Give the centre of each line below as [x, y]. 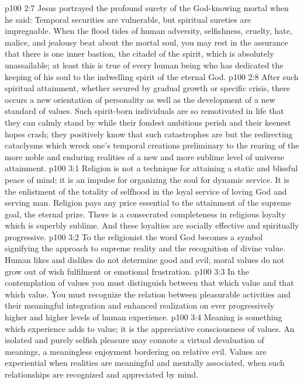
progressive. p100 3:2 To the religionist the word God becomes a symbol [134, 236]
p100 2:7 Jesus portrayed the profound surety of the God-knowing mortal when [147, 8]
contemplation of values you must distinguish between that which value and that [149, 283]
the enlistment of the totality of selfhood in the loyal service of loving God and [146, 191]
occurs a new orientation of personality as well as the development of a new [140, 99]
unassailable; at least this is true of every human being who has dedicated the [144, 65]
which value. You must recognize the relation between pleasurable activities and [148, 294]
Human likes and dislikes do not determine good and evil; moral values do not [145, 260]
